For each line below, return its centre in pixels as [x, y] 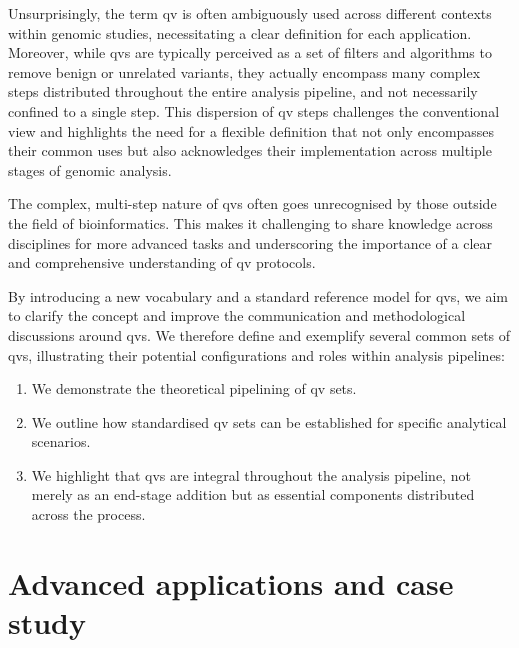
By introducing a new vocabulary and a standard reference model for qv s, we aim [258, 295]
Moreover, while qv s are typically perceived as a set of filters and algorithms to [250, 52]
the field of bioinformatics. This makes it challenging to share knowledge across [250, 222]
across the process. [88, 514]
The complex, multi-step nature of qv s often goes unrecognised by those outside [252, 203]
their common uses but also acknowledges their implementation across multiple [250, 150]
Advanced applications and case [231, 582]
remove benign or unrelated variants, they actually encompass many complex [244, 71]
